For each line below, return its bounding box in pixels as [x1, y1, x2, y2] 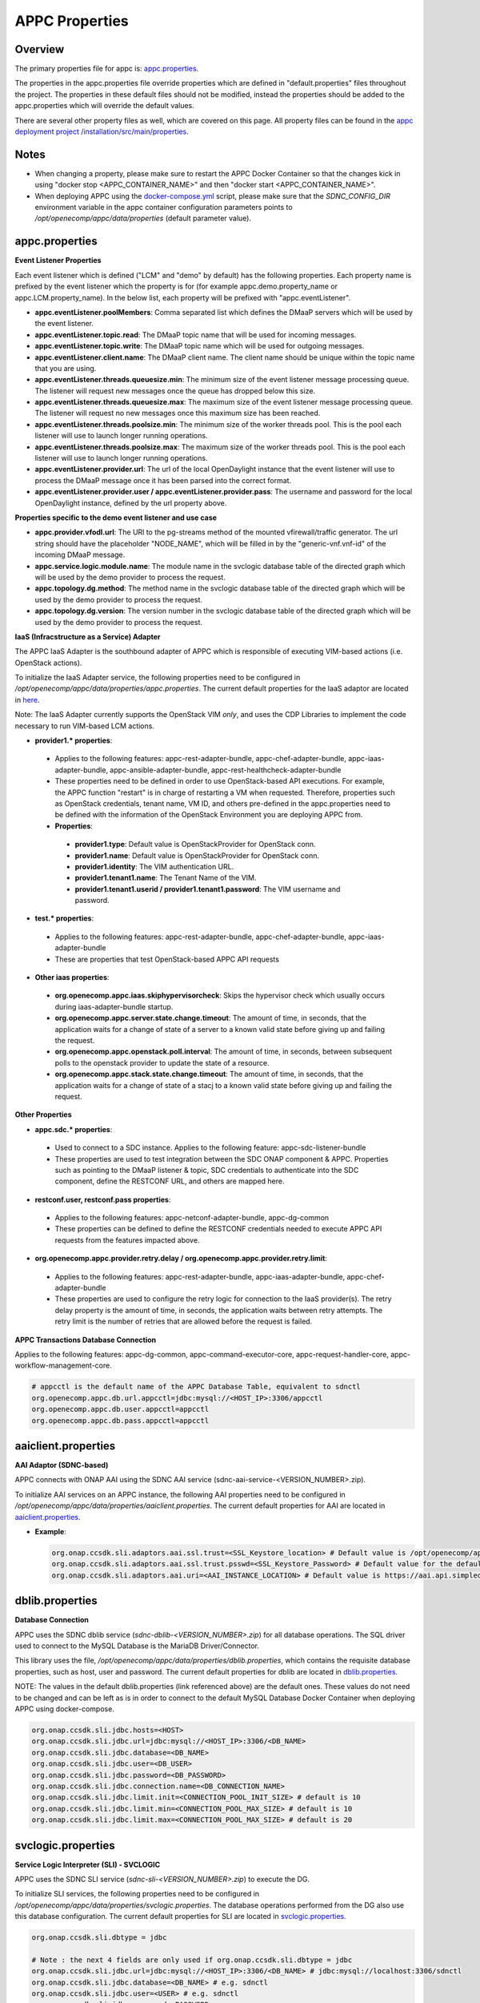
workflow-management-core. [14, 1360, 112, 1370]
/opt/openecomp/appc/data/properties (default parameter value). [34, 213, 252, 224]
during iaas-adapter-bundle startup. [54, 1001, 174, 1011]
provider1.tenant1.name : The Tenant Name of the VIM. [74, 873, 257, 883]
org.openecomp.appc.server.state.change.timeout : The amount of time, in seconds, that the [54, 1014, 367, 1023]
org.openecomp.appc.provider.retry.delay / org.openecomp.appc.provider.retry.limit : [34, 1254, 328, 1263]
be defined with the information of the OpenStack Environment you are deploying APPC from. [54, 810, 363, 820]
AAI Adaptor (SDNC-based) [14, 1461, 109, 1470]
